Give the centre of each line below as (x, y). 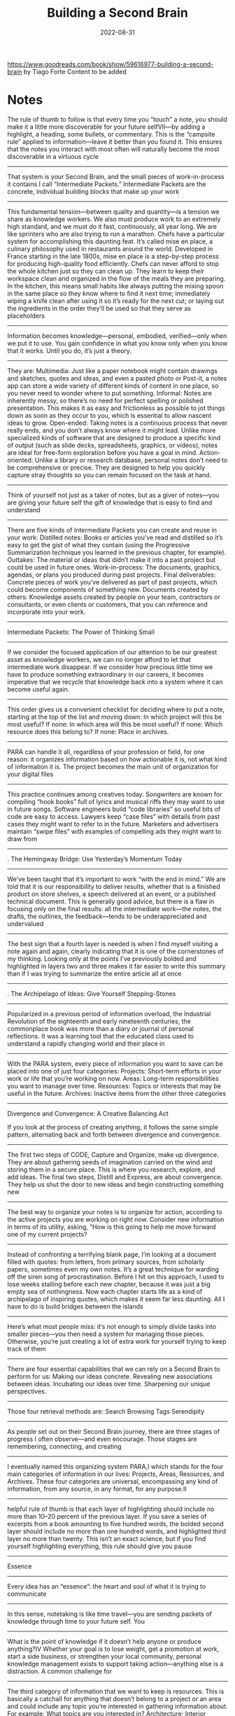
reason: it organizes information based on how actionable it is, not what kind (117, 759)
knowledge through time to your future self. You (76, 1621)
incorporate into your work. (47, 612)
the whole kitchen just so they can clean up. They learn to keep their (106, 271)
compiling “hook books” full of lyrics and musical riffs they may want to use (116, 801)
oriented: (20, 460)
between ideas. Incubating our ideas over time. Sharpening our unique (109, 1384)
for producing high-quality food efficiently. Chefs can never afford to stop (113, 263)
